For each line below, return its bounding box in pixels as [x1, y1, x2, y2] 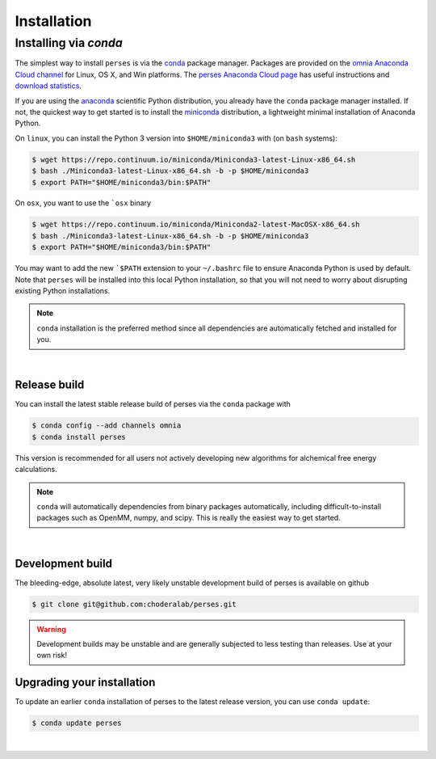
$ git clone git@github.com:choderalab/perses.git [31, 599, 237, 609]
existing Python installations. [15, 286, 111, 296]
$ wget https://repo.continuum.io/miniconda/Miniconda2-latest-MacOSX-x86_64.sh [31, 220, 360, 230]
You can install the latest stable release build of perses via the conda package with [15, 399, 291, 409]
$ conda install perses [31, 432, 127, 441]
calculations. [15, 465, 57, 474]
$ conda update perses [31, 719, 122, 727]
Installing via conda [15, 36, 123, 50]
